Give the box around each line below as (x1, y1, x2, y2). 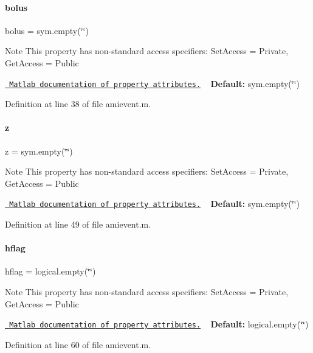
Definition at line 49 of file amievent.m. (5, 218, 151, 231)
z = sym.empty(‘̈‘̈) (5, 144, 73, 157)
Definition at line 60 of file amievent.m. (5, 338, 151, 351)
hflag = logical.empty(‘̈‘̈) (5, 265, 96, 278)
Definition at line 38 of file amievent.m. (5, 97, 151, 110)
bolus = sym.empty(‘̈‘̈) (5, 24, 89, 37)
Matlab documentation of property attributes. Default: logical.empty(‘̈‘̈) (9, 318, 309, 330)
